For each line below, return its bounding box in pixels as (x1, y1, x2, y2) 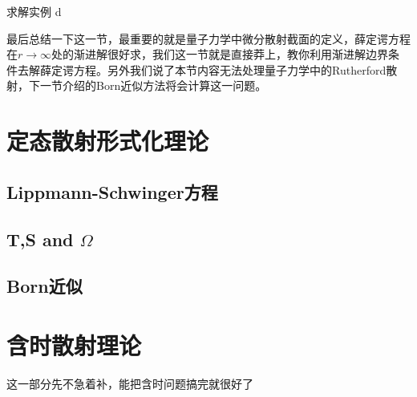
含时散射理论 (6, 328, 142, 361)
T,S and (6, 226, 74, 251)
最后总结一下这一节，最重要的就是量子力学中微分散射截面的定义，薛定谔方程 (6, 30, 411, 47)
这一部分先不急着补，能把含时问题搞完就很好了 (6, 375, 253, 391)
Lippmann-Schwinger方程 (6, 179, 218, 204)
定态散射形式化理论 (6, 124, 209, 157)
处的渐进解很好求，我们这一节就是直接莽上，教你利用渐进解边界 (51, 46, 389, 63)
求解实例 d (6, 3, 62, 19)
